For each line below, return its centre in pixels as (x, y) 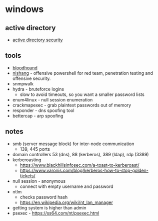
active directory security (37, 40)
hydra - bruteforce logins (38, 89)
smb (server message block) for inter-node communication (73, 144)
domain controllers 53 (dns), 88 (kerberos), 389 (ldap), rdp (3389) (80, 154)
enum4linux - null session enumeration (52, 99)
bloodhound (25, 68)
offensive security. (31, 78)
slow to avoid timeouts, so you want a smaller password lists (82, 94)
